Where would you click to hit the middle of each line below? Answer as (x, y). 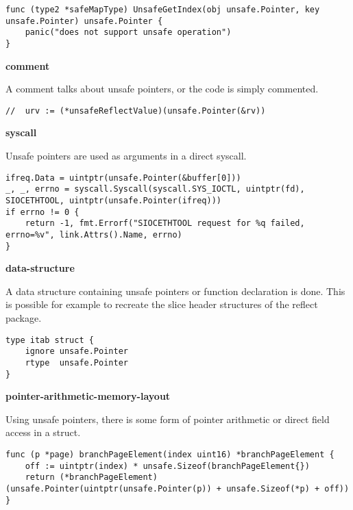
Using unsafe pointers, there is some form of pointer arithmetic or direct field (168, 419)
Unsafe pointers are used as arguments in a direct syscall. (126, 156)
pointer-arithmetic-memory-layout (88, 396)
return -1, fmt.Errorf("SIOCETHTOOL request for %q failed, (165, 224)
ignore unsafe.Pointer (76, 352)
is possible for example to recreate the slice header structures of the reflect (162, 304)
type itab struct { (50, 340)
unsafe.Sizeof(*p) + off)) (288, 489)
